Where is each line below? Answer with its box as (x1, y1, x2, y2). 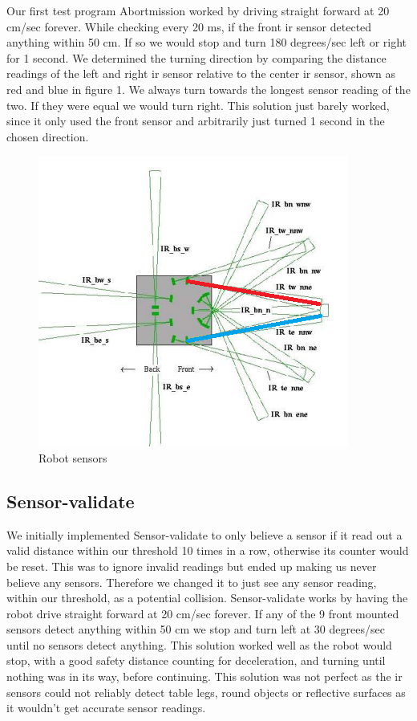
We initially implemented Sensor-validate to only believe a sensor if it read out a (6, 526, 403, 543)
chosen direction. (6, 128, 89, 145)
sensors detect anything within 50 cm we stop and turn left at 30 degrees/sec (6, 621, 385, 637)
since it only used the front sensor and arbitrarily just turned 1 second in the (6, 112, 385, 129)
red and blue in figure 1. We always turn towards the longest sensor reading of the (6, 80, 411, 97)
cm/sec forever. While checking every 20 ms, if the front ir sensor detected (6, 18, 372, 35)
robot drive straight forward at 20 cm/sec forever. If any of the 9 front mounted (6, 605, 399, 621)
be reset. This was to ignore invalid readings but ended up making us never (6, 557, 377, 574)
